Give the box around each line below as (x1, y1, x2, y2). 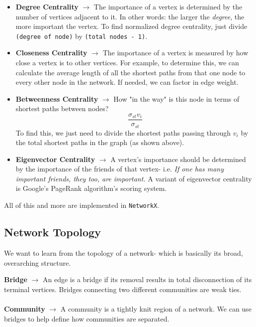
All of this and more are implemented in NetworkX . (4, 200, 160, 210)
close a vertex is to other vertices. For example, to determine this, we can (15, 57, 239, 68)
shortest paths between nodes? (15, 103, 109, 114)
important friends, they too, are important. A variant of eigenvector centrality (15, 173, 252, 183)
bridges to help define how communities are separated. (4, 313, 170, 324)
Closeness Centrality (15, 47, 87, 58)
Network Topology (4, 224, 101, 240)
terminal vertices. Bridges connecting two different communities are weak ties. (4, 284, 242, 294)
